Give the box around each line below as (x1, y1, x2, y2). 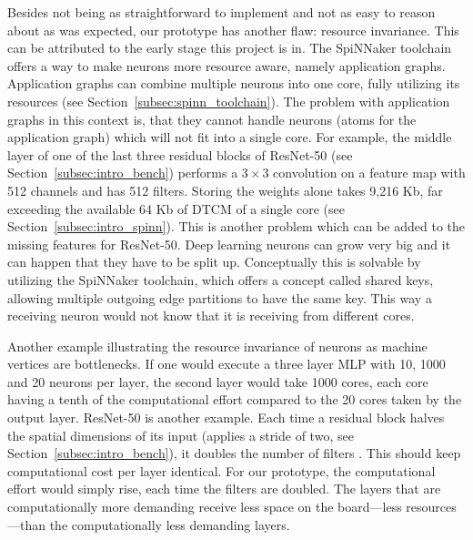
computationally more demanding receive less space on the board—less (7, 497, 402, 516)
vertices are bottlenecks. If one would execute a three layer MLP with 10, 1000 (7, 354, 446, 373)
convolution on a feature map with (273, 163, 466, 182)
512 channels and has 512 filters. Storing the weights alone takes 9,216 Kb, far (7, 180, 443, 199)
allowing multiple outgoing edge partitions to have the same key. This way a (7, 288, 432, 307)
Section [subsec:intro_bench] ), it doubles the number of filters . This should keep (7, 443, 461, 463)
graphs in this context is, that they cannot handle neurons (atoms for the (7, 109, 417, 128)
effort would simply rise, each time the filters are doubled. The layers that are (7, 479, 441, 498)
